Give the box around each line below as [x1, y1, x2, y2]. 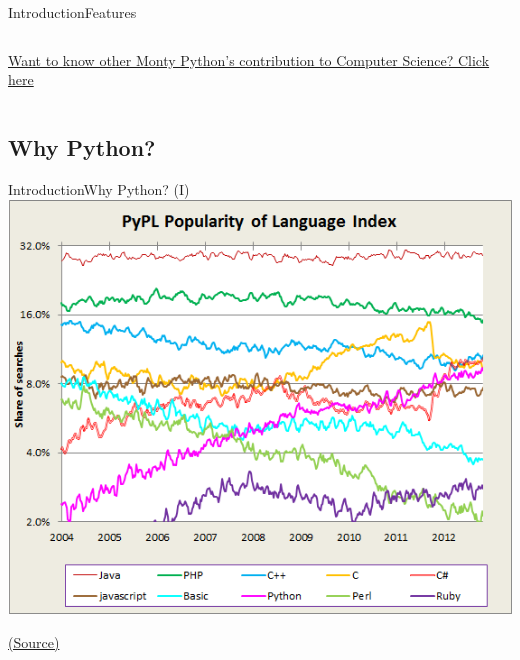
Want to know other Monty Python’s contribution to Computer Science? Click [8, 49, 490, 70]
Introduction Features [8, 2, 137, 22]
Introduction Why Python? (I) [8, 178, 190, 199]
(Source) [8, 631, 60, 652]
